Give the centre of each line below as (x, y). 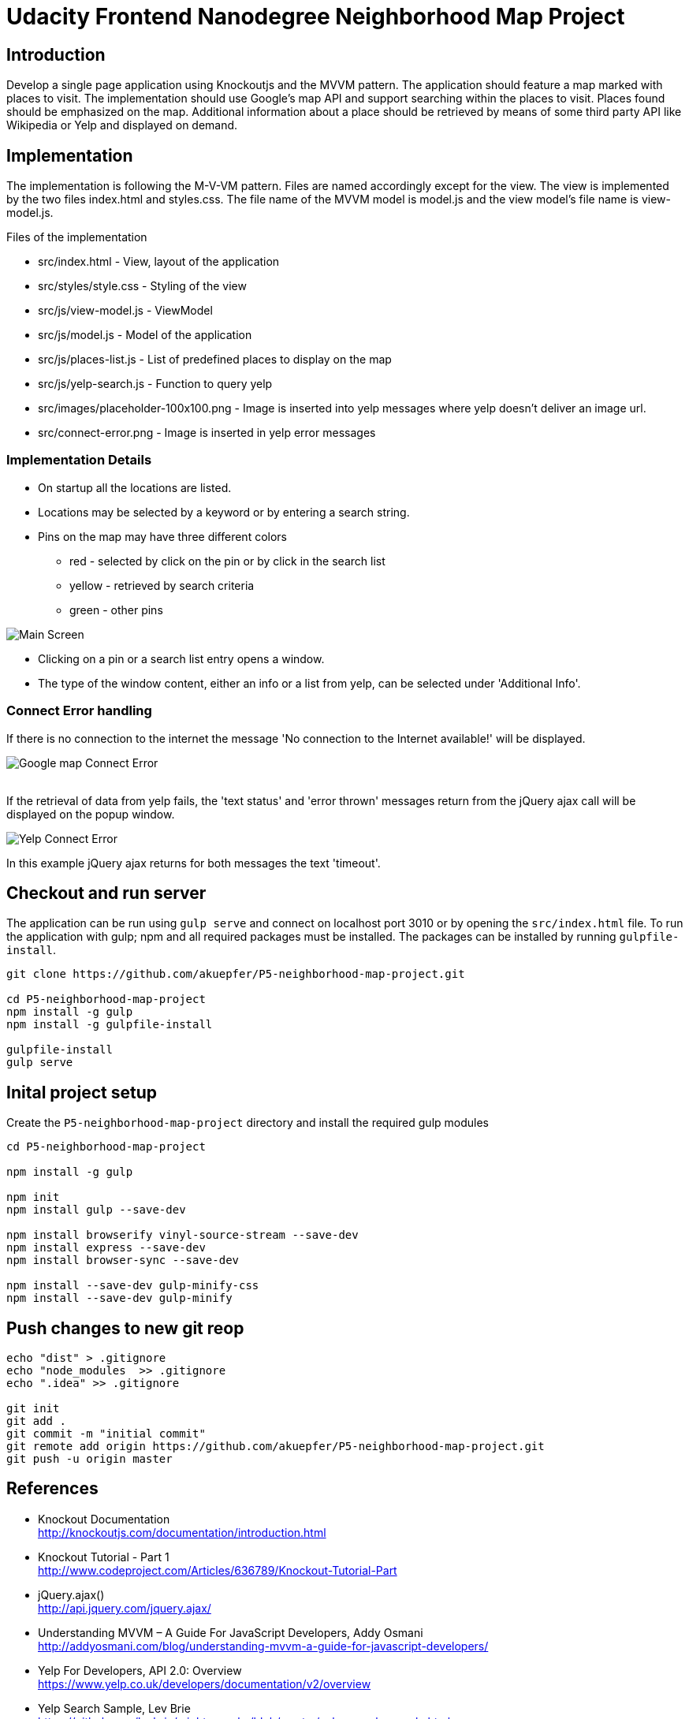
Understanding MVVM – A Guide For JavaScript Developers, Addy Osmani (231, 1632)
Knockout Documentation (104, 1519)
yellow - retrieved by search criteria (162, 585)
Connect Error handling (79, 711)
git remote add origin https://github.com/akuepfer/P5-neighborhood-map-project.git (276, 1447)
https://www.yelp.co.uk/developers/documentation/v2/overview (205, 1684)
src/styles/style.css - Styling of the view (142, 286)
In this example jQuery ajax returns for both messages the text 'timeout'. (194, 863)
